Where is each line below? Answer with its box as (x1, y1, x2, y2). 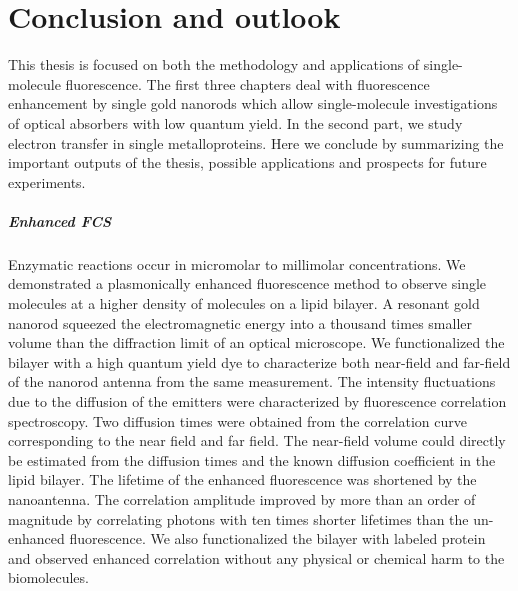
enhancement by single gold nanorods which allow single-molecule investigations (8, 93, 498, 114)
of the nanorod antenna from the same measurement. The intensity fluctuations (8, 371, 496, 392)
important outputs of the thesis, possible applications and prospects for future (8, 152, 487, 173)
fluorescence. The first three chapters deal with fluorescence (65, 73, 430, 94)
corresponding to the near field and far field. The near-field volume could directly (8, 430, 506, 451)
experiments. (8, 171, 86, 192)
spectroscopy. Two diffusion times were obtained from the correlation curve (8, 410, 468, 431)
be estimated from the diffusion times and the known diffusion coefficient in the (8, 449, 496, 470)
